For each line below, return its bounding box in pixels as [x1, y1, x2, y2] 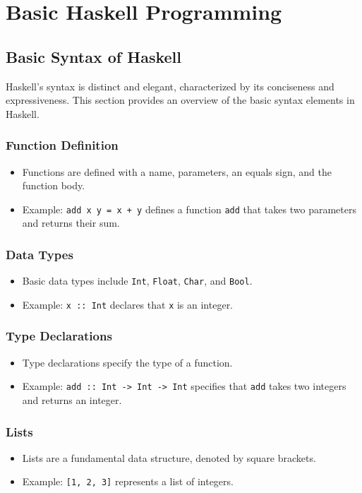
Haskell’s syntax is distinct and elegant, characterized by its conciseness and [6, 78, 334, 93]
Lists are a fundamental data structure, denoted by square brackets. [22, 450, 316, 465]
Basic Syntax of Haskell [6, 45, 181, 67]
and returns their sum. [22, 215, 120, 230]
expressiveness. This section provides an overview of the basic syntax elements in [6, 93, 355, 107]
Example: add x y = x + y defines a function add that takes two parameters [22, 201, 356, 216]
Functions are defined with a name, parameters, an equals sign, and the [22, 164, 332, 179]
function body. [22, 178, 85, 193]
